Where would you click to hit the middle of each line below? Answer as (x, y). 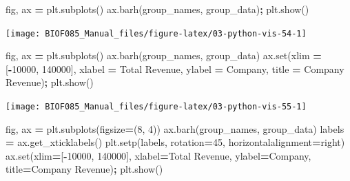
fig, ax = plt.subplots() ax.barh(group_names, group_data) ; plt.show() (157, 9)
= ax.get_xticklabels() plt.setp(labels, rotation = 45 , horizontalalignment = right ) (175, 142)
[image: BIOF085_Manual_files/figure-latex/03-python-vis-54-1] (156, 33)
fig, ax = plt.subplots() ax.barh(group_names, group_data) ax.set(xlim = (164, 55)
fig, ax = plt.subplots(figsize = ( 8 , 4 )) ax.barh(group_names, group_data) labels (175, 128)
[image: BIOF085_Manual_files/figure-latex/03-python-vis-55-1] (156, 107)
